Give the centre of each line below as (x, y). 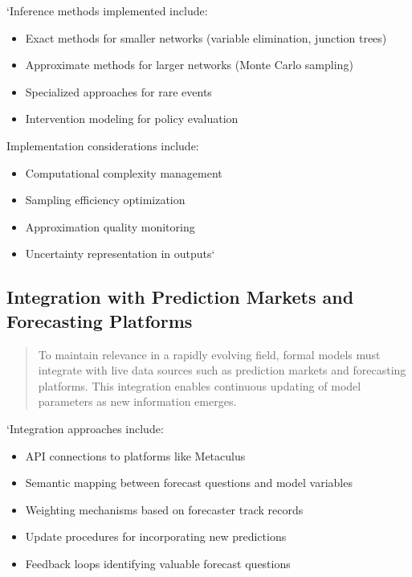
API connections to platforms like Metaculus (135, 455)
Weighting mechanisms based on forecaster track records (164, 509)
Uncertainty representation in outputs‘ (120, 254)
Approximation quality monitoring (110, 226)
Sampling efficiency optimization (105, 200)
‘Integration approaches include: (85, 428)
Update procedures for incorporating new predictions (156, 536)
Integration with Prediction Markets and (180, 297)
